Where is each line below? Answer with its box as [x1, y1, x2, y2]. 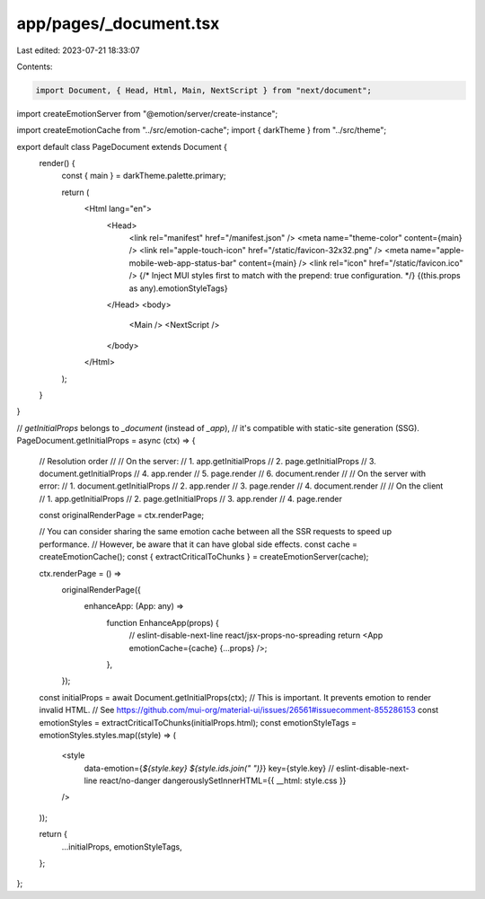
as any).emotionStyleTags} [128, 283, 228, 294]
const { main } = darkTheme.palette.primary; [61, 171, 226, 181]
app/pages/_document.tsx [16, 13, 220, 33]
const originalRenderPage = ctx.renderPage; [39, 510, 205, 521]
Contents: [16, 61, 53, 72]
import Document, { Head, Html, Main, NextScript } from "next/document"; [35, 85, 373, 95]
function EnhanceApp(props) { [106, 617, 219, 628]
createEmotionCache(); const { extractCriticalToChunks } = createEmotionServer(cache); [39, 551, 369, 562]
